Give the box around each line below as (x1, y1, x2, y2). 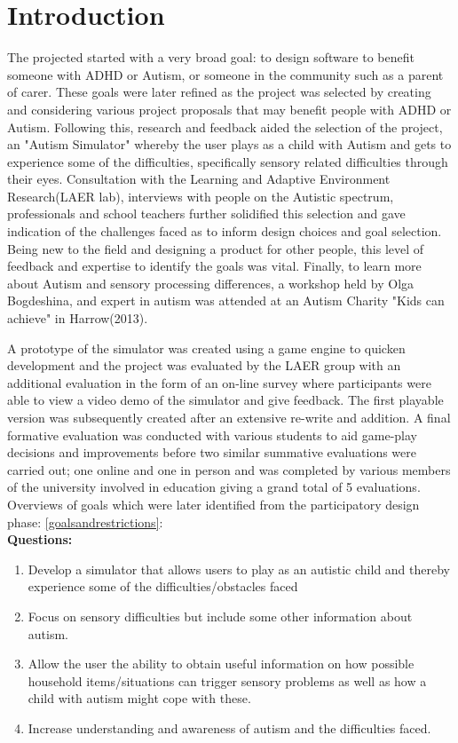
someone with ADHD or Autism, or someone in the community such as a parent (7, 65, 444, 83)
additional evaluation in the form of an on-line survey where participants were (7, 373, 431, 391)
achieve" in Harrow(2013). (7, 309, 148, 328)
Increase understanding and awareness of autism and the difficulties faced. (28, 718, 431, 737)
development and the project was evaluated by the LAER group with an (7, 356, 401, 375)
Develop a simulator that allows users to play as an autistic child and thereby (28, 559, 450, 578)
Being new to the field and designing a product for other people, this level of (7, 239, 424, 257)
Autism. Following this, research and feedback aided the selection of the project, (7, 117, 443, 136)
